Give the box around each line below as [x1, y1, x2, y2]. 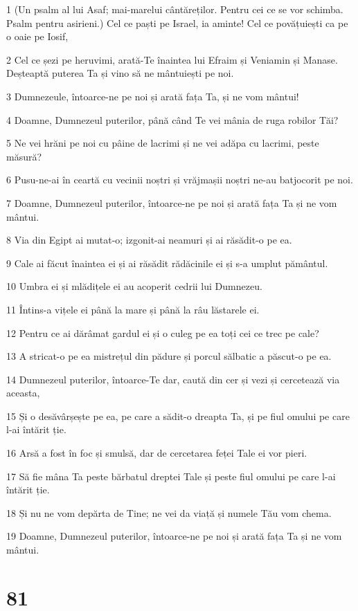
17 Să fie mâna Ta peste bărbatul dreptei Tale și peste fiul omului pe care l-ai [6, 468, 336, 483]
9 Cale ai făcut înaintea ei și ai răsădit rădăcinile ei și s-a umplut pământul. [6, 255, 328, 270]
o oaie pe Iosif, [6, 29, 69, 44]
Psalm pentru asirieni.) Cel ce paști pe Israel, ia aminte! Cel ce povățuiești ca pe [6, 15, 348, 30]
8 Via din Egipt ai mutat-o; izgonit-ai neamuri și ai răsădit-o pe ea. [6, 232, 292, 247]
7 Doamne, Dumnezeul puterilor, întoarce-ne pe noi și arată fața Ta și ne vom [6, 195, 337, 210]
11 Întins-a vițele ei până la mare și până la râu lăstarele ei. [6, 302, 260, 316]
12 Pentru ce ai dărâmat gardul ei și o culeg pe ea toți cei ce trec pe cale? [6, 325, 319, 340]
